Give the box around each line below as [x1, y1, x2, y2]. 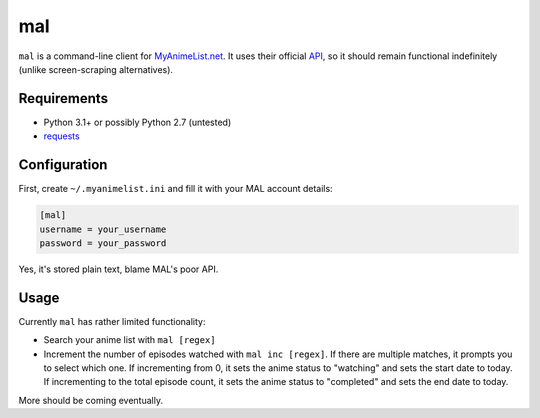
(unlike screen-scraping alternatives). [18, 63, 174, 75]
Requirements [18, 90, 109, 107]
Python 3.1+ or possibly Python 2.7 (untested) [43, 116, 232, 128]
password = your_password [39, 237, 167, 249]
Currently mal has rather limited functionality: [18, 315, 206, 327]
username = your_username [39, 223, 167, 235]
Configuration [18, 156, 108, 174]
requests [43, 130, 80, 142]
